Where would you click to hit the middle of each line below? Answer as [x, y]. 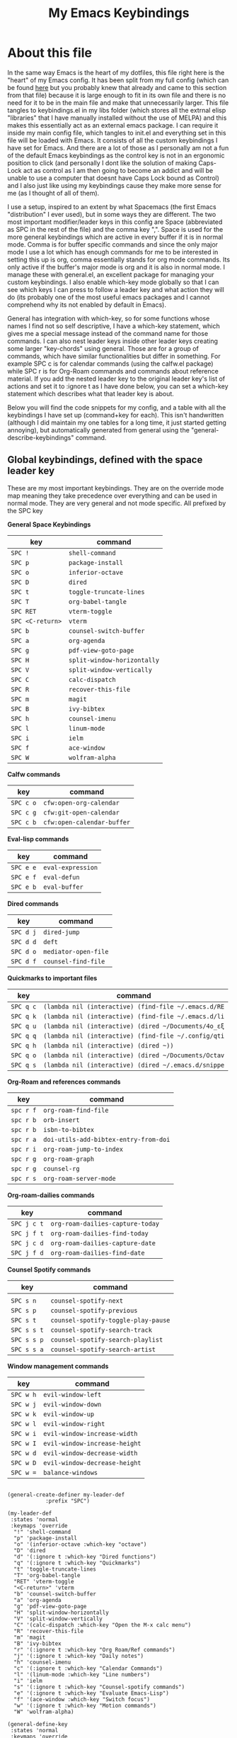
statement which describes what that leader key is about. [91, 393]
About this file [50, 53]
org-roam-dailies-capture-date [103, 1243]
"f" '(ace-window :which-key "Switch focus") [82, 1699]
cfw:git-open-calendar [82, 812]
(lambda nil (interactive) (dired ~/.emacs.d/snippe [134, 1065]
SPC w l [24, 1424]
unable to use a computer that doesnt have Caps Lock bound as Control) [113, 178]
